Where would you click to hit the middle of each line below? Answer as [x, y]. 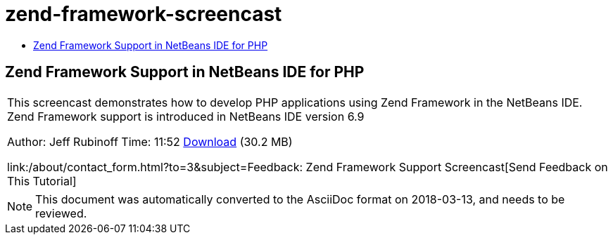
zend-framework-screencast [144, 14]
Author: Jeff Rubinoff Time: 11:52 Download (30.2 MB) [150, 141]
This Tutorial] [42, 181]
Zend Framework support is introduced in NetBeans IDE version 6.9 [186, 116]
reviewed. [61, 213]
